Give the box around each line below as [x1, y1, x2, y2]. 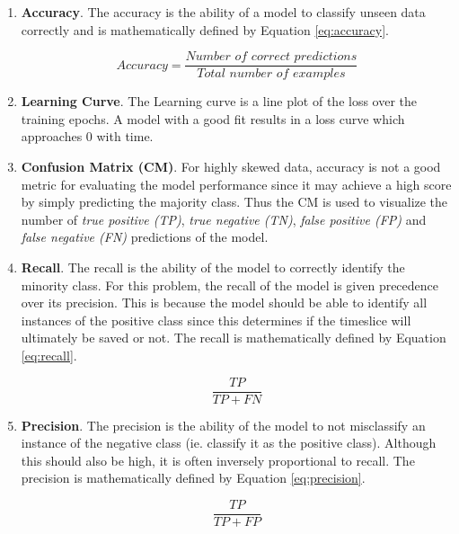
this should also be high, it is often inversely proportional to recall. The [21, 450, 415, 469]
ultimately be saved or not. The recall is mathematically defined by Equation [21, 328, 446, 347]
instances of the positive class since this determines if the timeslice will [21, 310, 411, 329]
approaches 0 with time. [21, 127, 154, 146]
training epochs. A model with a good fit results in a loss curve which [21, 109, 405, 128]
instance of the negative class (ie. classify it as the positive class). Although [21, 433, 437, 452]
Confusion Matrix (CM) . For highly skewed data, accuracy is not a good [21, 157, 441, 176]
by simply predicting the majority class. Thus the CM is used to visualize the [21, 192, 448, 211]
